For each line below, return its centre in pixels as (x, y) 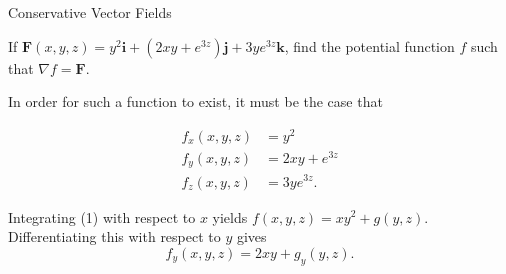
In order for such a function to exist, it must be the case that (195, 101)
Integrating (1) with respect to (102, 216)
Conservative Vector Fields (90, 12)
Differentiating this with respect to (114, 236)
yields (230, 216)
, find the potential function (369, 45)
